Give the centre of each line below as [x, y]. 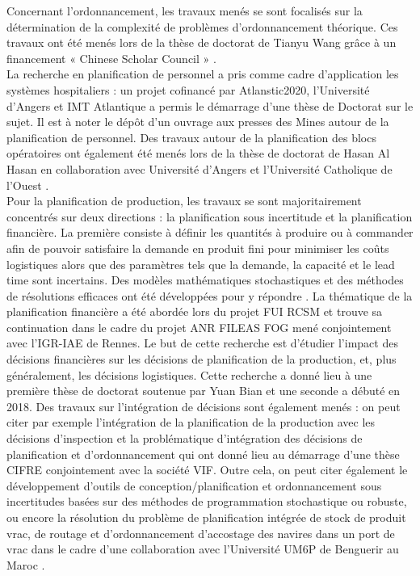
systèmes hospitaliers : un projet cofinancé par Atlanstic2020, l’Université [188, 89]
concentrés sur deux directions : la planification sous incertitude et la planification [210, 216]
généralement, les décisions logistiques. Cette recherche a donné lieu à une [189, 374]
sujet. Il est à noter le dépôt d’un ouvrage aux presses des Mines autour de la [198, 122]
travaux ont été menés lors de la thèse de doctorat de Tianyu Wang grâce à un [202, 42]
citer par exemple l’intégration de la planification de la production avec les [191, 422]
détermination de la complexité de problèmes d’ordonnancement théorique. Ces [202, 26]
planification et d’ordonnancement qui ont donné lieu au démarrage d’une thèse [203, 454]
